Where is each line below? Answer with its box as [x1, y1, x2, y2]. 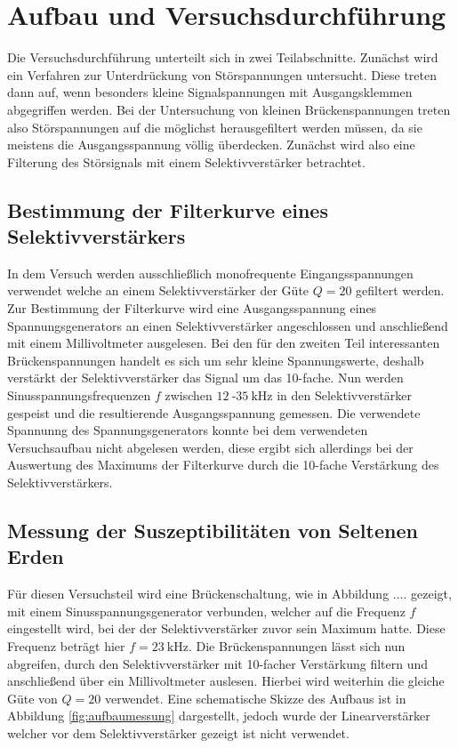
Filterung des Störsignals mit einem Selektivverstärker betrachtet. [7, 152, 366, 171]
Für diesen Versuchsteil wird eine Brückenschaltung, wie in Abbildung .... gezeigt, [7, 584, 452, 603]
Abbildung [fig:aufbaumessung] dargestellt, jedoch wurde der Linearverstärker [7, 706, 430, 725]
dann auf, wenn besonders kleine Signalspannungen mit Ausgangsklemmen [7, 83, 413, 101]
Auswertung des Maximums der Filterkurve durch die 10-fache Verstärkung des [7, 455, 439, 474]
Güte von [7, 688, 58, 707]
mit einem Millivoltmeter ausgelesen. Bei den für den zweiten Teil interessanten [7, 334, 440, 352]
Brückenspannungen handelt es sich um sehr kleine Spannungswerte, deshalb [7, 350, 424, 369]
